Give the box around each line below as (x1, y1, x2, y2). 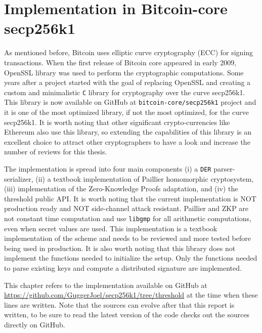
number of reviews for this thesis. (4, 146, 107, 157)
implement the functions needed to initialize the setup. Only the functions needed (4, 253, 257, 263)
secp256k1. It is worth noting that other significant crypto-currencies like (4, 116, 230, 127)
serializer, (4, 173, 33, 184)
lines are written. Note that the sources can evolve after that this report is (4, 299, 235, 310)
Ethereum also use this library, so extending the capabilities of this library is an (4, 127, 252, 137)
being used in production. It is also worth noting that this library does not (4, 242, 236, 253)
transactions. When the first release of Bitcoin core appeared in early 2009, (4, 57, 237, 67)
